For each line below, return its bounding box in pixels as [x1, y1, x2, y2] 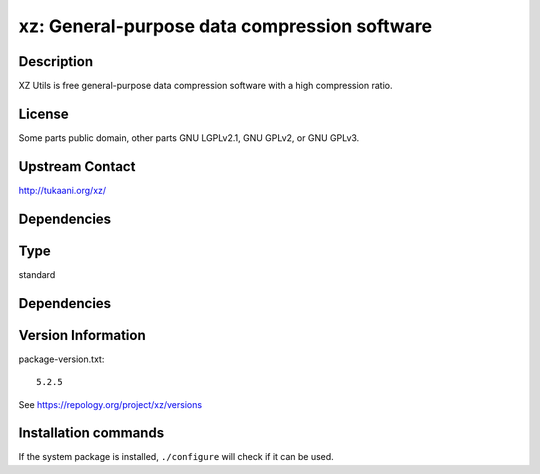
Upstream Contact [18, 158, 136, 175]
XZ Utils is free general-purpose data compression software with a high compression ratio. [18, 80, 393, 92]
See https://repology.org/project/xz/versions [18, 398, 203, 410]
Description [18, 53, 94, 70]
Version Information [18, 326, 146, 344]
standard [18, 268, 56, 280]
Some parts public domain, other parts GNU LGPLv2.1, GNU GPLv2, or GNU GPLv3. [18, 131, 360, 144]
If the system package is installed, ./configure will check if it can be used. [18, 451, 334, 463]
